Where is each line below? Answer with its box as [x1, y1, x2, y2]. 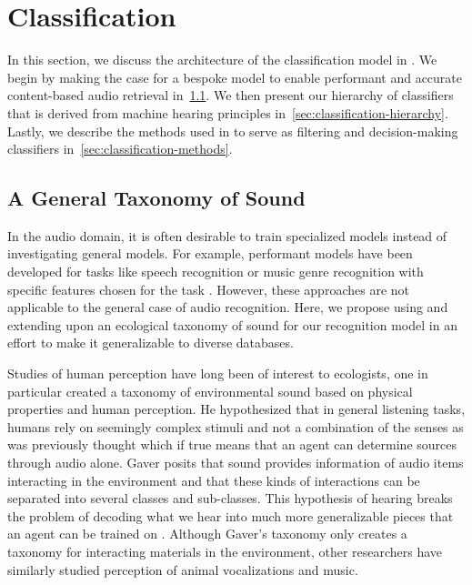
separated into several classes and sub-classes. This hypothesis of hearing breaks [7, 489, 453, 508]
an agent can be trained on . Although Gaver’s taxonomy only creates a [7, 524, 407, 543]
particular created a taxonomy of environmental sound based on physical [7, 381, 413, 400]
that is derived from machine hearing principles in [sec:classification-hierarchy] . [7, 103, 448, 122]
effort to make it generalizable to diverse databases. [7, 333, 294, 352]
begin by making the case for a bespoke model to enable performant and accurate [7, 67, 463, 86]
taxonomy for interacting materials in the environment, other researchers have [7, 541, 443, 560]
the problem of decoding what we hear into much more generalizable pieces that [7, 506, 454, 525]
